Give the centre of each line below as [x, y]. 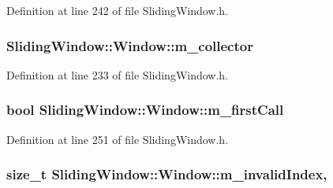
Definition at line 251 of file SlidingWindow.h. [118, 139]
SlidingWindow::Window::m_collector [130, 45]
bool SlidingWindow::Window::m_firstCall [145, 110]
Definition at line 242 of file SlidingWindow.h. [118, 10]
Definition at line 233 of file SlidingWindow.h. [118, 74]
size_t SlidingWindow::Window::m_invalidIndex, [167, 174]
